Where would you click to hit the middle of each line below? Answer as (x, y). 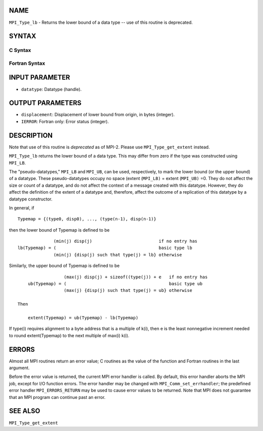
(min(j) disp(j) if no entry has (126, 241)
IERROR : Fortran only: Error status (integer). (65, 121)
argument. (19, 368)
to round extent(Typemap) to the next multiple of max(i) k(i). (69, 335)
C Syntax (20, 50)
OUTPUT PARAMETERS (45, 103)
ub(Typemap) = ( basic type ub (115, 284)
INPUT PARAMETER (39, 78)
